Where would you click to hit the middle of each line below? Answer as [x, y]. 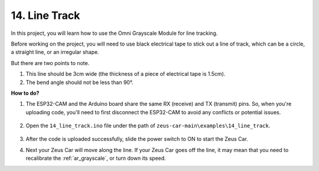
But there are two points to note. [50, 63]
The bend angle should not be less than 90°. [79, 82]
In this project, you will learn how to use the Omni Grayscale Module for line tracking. [114, 33]
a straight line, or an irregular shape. [55, 52]
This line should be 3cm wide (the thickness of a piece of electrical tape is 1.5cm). [126, 74]
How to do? [25, 93]
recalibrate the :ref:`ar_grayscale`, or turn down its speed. [96, 158]
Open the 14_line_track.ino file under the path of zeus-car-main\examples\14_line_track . [148, 126]
